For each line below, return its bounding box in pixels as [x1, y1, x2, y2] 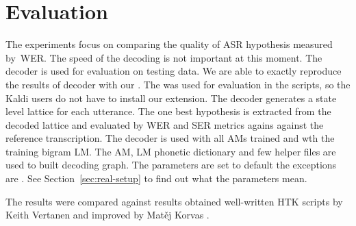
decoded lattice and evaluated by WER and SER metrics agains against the [5, 117, 324, 131]
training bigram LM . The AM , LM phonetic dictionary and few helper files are [5, 144, 336, 158]
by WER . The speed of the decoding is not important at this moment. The [5, 50, 322, 64]
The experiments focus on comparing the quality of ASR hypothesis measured [5, 37, 333, 51]
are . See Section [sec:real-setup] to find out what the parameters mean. [5, 171, 307, 186]
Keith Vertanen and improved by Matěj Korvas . [5, 208, 209, 222]
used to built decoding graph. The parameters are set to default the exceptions [5, 158, 337, 172]
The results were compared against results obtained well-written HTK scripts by [5, 194, 343, 208]
